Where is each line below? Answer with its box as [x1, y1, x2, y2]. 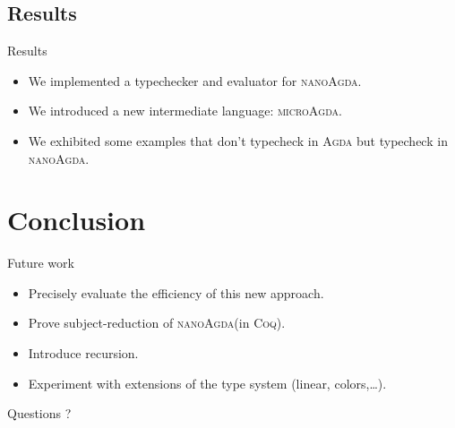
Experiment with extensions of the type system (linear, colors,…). [28, 373, 387, 392]
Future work [7, 253, 74, 272]
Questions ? [7, 404, 72, 423]
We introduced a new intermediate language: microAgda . [28, 101, 342, 120]
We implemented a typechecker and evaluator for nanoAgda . [28, 71, 362, 90]
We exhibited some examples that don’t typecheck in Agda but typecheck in [28, 131, 448, 150]
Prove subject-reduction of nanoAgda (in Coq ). [28, 313, 286, 332]
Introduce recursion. [28, 344, 139, 363]
